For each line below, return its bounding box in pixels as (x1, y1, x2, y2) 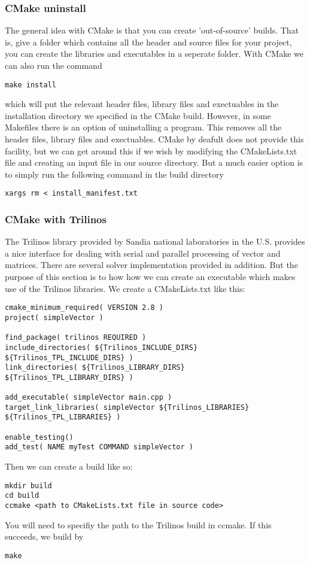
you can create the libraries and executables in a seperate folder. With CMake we (5, 47, 303, 60)
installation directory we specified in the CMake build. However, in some (5, 109, 271, 121)
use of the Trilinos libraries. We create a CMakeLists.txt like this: (5, 282, 245, 294)
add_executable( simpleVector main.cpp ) (5, 393, 172, 402)
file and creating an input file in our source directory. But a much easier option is (5, 156, 303, 169)
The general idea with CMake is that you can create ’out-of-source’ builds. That (5, 24, 299, 36)
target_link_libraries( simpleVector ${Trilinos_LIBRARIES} (5, 403, 250, 412)
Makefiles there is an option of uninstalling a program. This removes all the (5, 121, 282, 133)
